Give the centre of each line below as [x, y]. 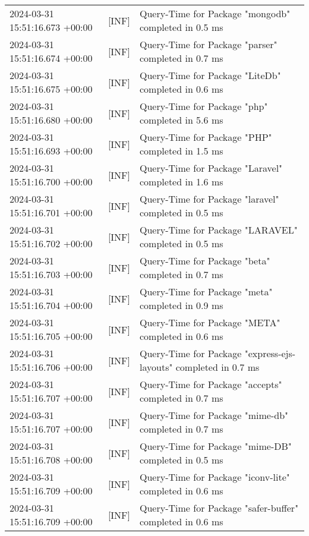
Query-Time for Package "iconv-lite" [215, 477]
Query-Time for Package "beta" [205, 261]
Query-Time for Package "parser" [209, 44]
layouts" [156, 367]
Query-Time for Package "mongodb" [215, 13]
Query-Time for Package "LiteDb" [210, 75]
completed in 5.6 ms [182, 120]
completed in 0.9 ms [182, 305]
